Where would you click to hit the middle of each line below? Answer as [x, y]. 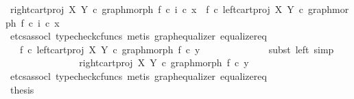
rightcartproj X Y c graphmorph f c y [164, 62]
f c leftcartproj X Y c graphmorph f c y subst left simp [177, 49]
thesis [22, 89]
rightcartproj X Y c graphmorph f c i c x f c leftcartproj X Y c [156, 9]
